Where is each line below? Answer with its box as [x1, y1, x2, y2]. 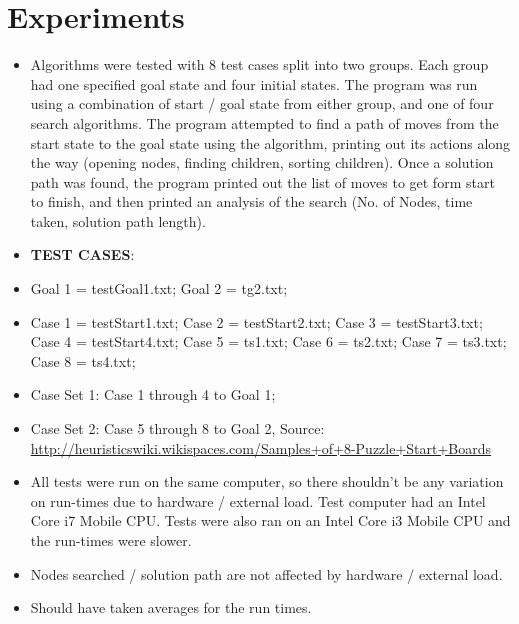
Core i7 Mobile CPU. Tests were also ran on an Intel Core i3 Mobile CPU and [30, 510, 511, 531]
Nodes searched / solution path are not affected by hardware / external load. [30, 563, 503, 584]
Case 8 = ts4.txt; [30, 350, 136, 371]
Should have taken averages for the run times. [30, 597, 312, 618]
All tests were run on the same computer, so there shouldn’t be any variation [30, 471, 504, 492]
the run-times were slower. [30, 530, 192, 550]
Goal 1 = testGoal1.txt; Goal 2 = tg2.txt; [30, 278, 288, 299]
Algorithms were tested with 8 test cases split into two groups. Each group [30, 54, 489, 75]
